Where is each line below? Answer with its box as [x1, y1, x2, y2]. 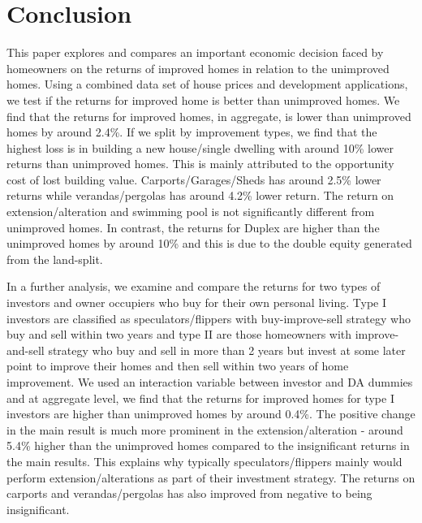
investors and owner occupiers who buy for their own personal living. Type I [6, 294, 387, 311]
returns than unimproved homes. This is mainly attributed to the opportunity [6, 155, 394, 172]
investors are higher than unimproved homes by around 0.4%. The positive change [6, 405, 416, 422]
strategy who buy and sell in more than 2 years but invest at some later [48, 341, 406, 358]
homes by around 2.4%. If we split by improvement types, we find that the [6, 123, 377, 140]
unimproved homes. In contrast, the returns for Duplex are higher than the [6, 218, 380, 236]
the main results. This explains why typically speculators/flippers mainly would [6, 452, 403, 469]
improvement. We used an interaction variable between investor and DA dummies [6, 374, 413, 390]
